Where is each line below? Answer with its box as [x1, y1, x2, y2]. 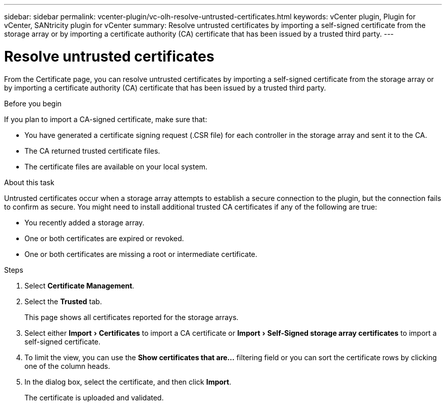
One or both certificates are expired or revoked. [24, 234, 184, 243]
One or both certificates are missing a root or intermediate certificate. [24, 249, 258, 258]
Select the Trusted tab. [24, 297, 102, 306]
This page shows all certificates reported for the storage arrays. [24, 312, 239, 322]
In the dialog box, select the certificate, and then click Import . [24, 377, 232, 386]
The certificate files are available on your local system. [24, 162, 208, 171]
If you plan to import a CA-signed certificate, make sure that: [4, 114, 207, 124]
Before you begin [4, 99, 62, 108]
